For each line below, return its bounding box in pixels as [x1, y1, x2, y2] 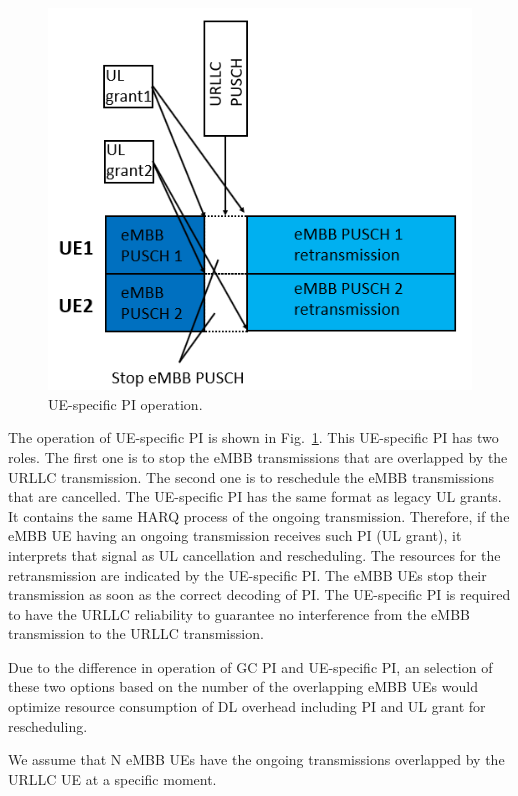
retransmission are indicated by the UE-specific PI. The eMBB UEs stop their [8, 564, 487, 585]
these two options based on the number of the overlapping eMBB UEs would [8, 676, 478, 697]
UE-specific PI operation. [48, 393, 203, 414]
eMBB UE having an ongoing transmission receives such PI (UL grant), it [8, 525, 462, 546]
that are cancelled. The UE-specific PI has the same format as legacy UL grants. [8, 486, 502, 507]
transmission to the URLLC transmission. [8, 623, 264, 644]
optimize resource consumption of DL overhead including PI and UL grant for [8, 696, 486, 717]
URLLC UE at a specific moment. [8, 768, 217, 789]
